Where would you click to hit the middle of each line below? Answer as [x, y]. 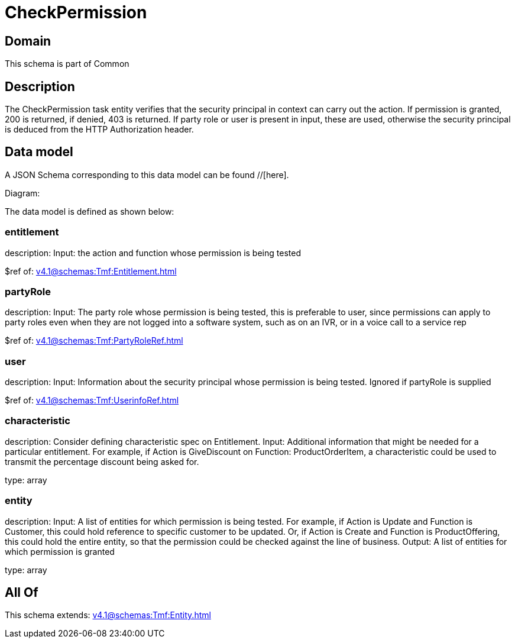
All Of [22, 593]
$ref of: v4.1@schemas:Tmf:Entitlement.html [91, 271]
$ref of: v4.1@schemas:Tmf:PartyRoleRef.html [94, 341]
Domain [28, 41]
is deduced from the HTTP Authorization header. [99, 130]
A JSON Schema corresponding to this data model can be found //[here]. [147, 175]
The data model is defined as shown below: [90, 211]
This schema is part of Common [67, 64]
